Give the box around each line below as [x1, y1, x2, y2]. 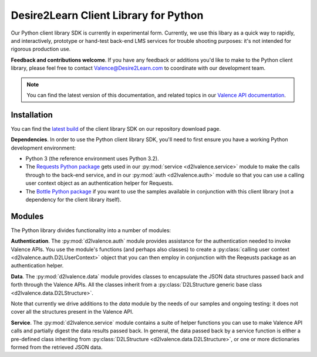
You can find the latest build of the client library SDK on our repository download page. [11, 125, 221, 132]
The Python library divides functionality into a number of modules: [11, 226, 171, 234]
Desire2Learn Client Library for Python [11, 9, 204, 22]
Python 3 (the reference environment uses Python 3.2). [25, 155, 159, 162]
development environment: [11, 144, 76, 151]
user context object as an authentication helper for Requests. [25, 179, 174, 187]
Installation [11, 110, 53, 120]
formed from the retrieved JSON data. [11, 344, 103, 351]
